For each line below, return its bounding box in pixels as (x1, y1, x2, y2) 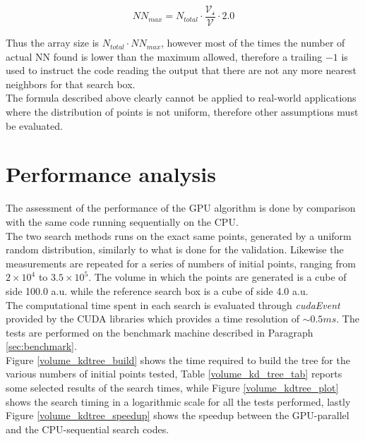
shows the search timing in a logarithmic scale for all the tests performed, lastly (6, 394, 351, 409)
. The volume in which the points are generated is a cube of (88, 270, 347, 284)
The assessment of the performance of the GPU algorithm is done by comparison (6, 200, 356, 215)
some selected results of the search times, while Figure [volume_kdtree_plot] (6, 380, 339, 395)
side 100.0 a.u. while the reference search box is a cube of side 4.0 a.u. (6, 283, 309, 298)
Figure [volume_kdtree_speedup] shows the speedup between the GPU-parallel (6, 408, 349, 423)
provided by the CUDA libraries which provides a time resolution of (6, 311, 299, 326)
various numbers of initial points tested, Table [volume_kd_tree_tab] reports (6, 366, 342, 381)
